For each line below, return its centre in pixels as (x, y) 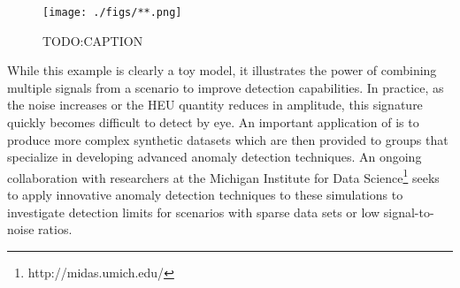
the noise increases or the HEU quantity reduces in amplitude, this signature (215, 105)
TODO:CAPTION (93, 40)
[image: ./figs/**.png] (112, 12)
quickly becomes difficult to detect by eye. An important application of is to (213, 122)
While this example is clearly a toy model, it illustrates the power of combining (222, 70)
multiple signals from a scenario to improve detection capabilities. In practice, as (226, 87)
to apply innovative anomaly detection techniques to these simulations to (205, 195)
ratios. (55, 229)
